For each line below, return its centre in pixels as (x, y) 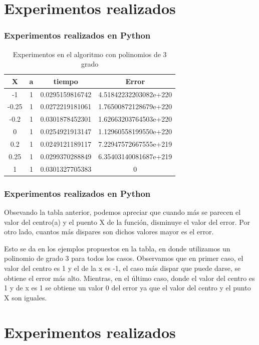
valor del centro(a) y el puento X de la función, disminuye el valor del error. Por (127, 222)
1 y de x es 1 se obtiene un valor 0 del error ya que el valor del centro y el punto (127, 288)
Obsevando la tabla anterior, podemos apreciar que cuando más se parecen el (122, 212)
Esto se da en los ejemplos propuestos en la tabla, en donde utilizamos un (117, 248)
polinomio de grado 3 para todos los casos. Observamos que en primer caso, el (124, 258)
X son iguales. (26, 297)
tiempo (66, 81)
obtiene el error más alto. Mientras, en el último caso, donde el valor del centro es (129, 278)
